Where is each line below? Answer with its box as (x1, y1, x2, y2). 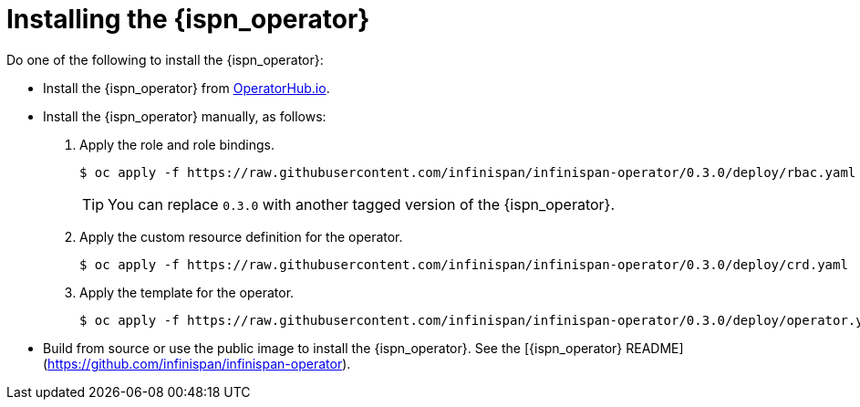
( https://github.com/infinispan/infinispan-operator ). (43, 355, 351, 371)
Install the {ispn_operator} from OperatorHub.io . (43, 79, 330, 96)
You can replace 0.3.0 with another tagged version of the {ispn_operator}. (108, 194, 616, 214)
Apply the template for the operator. (79, 284, 295, 300)
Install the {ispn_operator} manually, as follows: (43, 108, 326, 124)
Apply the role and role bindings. (79, 136, 275, 152)
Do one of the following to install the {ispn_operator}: (6, 51, 324, 68)
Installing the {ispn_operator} (6, 4, 370, 35)
